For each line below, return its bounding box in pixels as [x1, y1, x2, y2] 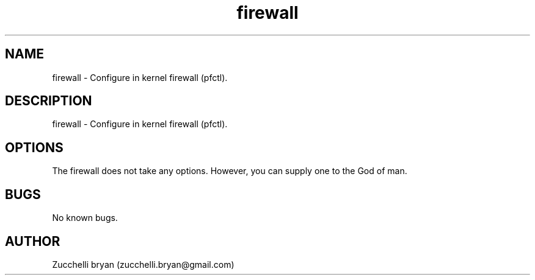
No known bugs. [52, 212, 118, 223]
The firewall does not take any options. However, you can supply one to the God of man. [52, 166, 407, 177]
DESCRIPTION [5, 93, 92, 109]
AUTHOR [5, 233, 60, 249]
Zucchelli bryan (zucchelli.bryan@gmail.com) [52, 259, 235, 270]
